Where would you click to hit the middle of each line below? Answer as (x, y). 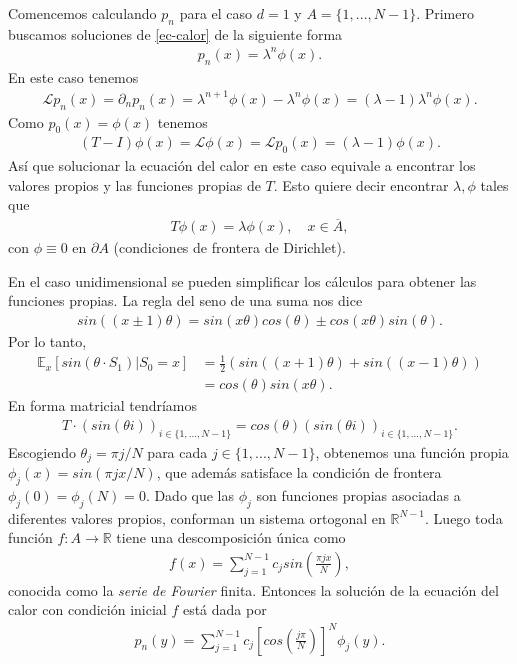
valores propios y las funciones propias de (134, 184)
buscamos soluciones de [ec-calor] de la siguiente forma (175, 33)
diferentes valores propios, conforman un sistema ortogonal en (197, 517)
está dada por (224, 609)
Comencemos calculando (82, 13)
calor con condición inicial (87, 609)
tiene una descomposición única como (231, 537)
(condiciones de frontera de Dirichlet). (229, 247)
